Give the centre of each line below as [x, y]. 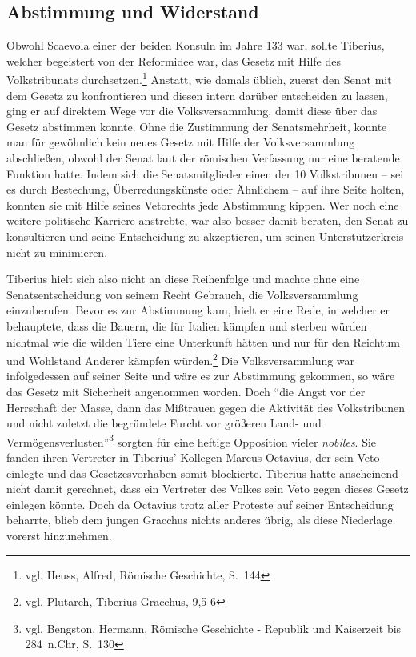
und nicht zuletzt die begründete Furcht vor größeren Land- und [164, 423]
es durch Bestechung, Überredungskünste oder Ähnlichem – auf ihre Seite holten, [206, 189]
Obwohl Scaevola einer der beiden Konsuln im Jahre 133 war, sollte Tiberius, [196, 45]
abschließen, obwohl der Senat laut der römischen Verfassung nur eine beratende [203, 158]
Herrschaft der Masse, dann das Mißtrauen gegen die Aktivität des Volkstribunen [206, 407]
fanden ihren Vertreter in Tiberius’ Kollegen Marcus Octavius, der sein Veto [193, 457]
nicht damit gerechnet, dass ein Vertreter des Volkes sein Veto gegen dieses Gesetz [208, 489]
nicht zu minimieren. [57, 252]
